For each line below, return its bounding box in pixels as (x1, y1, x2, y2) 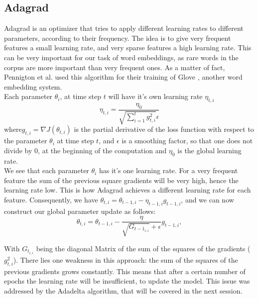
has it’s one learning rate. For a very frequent (99, 165, 238, 176)
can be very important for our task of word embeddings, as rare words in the (4, 52, 239, 62)
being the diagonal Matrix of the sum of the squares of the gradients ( (36, 243, 251, 253)
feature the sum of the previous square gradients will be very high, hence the (4, 175, 239, 185)
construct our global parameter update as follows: (4, 205, 156, 216)
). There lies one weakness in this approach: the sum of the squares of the (13, 254, 238, 265)
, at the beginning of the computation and (38, 145, 167, 155)
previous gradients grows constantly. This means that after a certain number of (4, 266, 246, 276)
